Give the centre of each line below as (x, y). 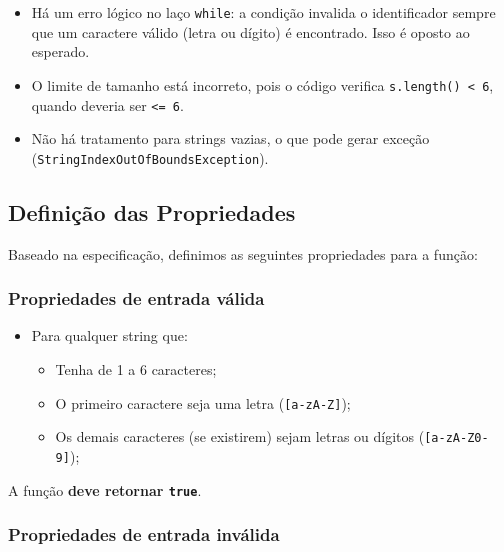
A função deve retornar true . (105, 489)
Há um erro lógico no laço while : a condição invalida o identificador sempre (263, 12)
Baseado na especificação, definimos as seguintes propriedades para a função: (243, 253)
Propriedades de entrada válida (136, 298)
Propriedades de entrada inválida (144, 534)
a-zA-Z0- (460, 438)
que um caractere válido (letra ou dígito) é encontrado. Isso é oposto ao (250, 31)
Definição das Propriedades (152, 211)
